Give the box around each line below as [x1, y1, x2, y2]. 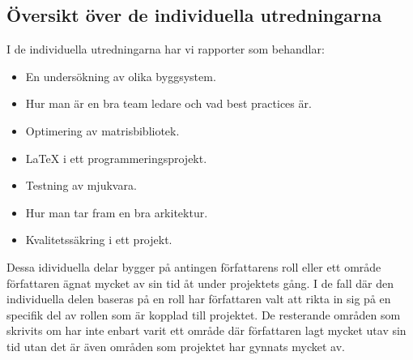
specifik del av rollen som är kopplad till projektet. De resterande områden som [6, 306, 401, 323]
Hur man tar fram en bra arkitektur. [25, 204, 208, 221]
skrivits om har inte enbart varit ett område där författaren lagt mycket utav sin [6, 322, 407, 339]
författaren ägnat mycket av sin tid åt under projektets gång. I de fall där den [6, 274, 394, 291]
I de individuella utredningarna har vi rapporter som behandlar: [6, 41, 325, 58]
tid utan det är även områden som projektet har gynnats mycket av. [6, 337, 345, 354]
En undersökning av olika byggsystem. [25, 67, 216, 84]
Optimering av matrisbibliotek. [25, 122, 180, 139]
